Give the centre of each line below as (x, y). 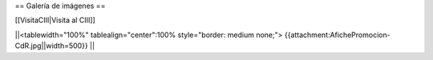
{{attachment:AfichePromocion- (337, 35)
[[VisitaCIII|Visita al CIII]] (55, 21)
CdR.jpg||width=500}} (51, 46)
